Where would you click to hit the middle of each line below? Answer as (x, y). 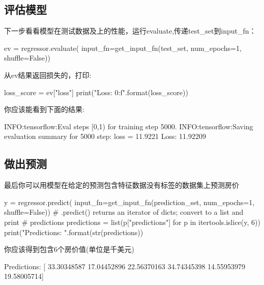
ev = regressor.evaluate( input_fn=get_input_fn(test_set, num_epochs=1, (123, 48)
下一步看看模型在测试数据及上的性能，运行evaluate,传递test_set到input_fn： (130, 31)
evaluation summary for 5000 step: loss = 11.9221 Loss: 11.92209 (105, 136)
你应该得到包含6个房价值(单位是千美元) (69, 249)
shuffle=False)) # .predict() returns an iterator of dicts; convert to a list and (124, 212)
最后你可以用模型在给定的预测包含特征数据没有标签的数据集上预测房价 (122, 185)
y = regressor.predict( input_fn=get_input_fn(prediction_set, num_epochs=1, (129, 202)
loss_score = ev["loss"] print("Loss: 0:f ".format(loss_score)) (96, 92)
